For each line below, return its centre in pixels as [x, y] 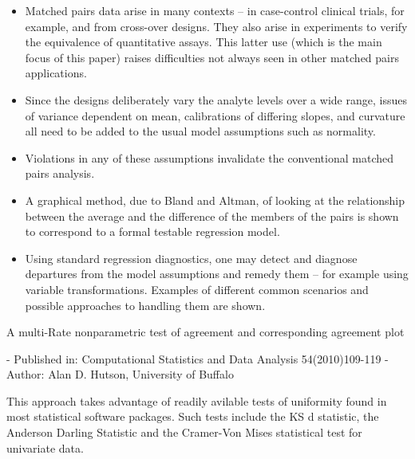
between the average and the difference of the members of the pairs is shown [212, 216]
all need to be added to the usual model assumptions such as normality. [200, 131]
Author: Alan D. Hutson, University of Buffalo [120, 374]
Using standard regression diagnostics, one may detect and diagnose [191, 258]
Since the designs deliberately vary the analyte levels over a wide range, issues [216, 99]
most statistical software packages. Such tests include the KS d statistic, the [193, 416]
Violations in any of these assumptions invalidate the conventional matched [209, 157]
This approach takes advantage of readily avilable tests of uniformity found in [197, 400]
